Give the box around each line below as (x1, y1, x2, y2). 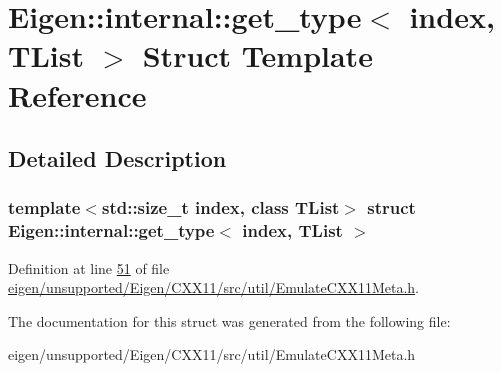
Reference (8, 74, 147, 115)
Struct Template (142, 35, 373, 76)
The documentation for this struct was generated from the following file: (8, 310, 451, 331)
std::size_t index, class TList (101, 195, 340, 220)
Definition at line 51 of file (8, 257, 170, 278)
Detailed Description (8, 143, 227, 174)
